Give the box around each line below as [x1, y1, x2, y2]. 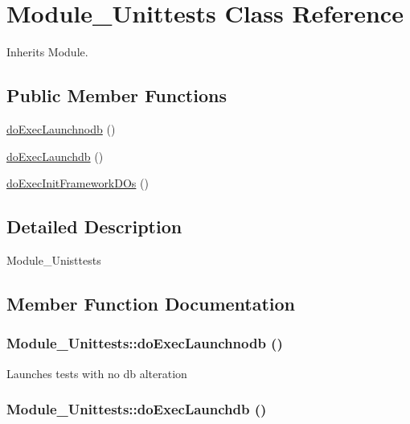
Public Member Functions [6, 83, 227, 108]
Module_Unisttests [6, 251, 101, 268]
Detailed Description [6, 214, 182, 239]
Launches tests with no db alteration [6, 364, 187, 381]
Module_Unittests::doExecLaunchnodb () [6, 333, 283, 353]
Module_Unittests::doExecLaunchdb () [6, 399, 267, 419]
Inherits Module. [6, 43, 88, 60]
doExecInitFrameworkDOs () [6, 175, 149, 191]
